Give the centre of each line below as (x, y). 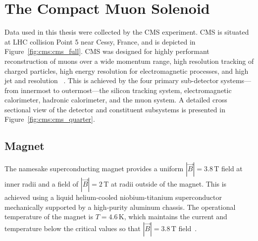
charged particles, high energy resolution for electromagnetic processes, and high (127, 71)
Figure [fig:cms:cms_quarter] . (50, 119)
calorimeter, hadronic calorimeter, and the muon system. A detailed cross (116, 100)
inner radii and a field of (42, 184)
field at (232, 169)
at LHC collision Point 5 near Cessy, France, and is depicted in (100, 41)
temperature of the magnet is (49, 217)
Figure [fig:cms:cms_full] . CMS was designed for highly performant (107, 51)
